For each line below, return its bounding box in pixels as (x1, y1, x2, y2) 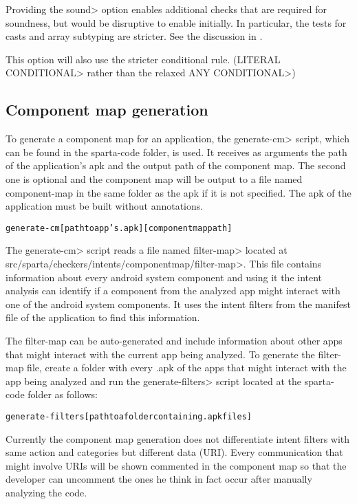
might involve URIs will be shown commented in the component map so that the (6, 458, 347, 472)
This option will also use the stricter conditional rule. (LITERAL (6, 52, 281, 66)
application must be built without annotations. (6, 199, 204, 213)
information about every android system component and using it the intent (6, 270, 323, 284)
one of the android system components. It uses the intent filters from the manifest (6, 296, 351, 311)
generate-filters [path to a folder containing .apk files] (6, 411, 252, 421)
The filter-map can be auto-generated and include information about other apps (6, 333, 343, 347)
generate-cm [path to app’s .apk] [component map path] (6, 223, 232, 233)
